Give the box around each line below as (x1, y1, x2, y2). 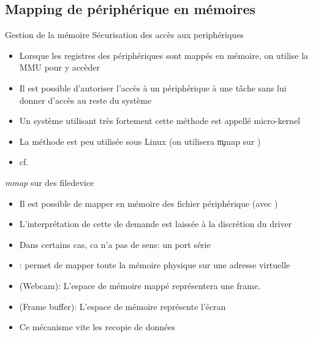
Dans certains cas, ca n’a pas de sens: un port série (19, 238, 211, 250)
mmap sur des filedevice (5, 176, 94, 188)
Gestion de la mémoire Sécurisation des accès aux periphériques (5, 28, 244, 41)
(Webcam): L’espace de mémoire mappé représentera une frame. (19, 279, 261, 292)
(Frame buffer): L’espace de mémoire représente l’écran (19, 300, 226, 312)
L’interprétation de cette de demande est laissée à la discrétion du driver (19, 217, 292, 230)
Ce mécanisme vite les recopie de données (19, 320, 175, 333)
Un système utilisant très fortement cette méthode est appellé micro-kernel (19, 114, 300, 127)
